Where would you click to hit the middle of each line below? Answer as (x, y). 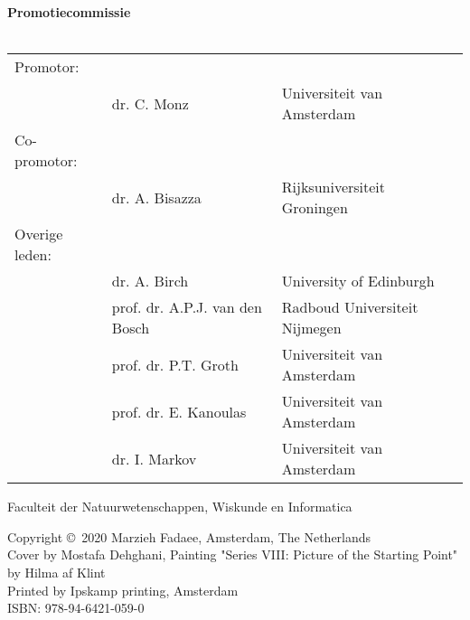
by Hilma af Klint (56, 572)
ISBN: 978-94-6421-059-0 (76, 608)
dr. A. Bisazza (156, 197)
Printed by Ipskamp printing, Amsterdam (123, 590)
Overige (39, 234)
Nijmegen (311, 328)
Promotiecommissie (69, 12)
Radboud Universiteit (350, 307)
